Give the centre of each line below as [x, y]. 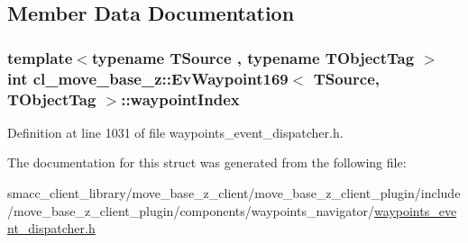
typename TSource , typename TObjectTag [253, 57]
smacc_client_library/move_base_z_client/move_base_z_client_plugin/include [234, 193]
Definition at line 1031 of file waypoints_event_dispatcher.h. [175, 132]
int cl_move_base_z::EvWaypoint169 [148, 78]
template [40, 57]
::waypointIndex [180, 99]
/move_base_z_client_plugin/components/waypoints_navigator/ [191, 210]
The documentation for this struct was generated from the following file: [207, 162]
